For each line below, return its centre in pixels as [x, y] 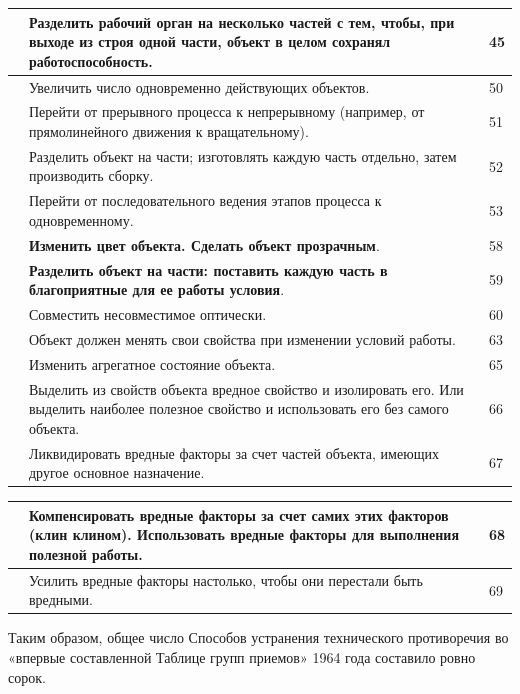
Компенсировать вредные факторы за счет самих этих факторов [239, 514]
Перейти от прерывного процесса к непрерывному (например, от [227, 111]
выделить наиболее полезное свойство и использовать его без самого [239, 408]
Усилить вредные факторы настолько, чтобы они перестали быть [226, 579]
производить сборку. [91, 175]
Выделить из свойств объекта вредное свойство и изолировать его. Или [246, 388]
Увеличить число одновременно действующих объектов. [199, 86]
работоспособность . [91, 60]
